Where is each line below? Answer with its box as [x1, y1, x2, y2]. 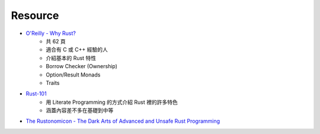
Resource [11, 9, 59, 22]
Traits [46, 79, 60, 86]
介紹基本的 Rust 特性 [46, 54, 97, 62]
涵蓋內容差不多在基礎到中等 [46, 107, 114, 114]
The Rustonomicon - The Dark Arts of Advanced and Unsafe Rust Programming [25, 117, 220, 125]
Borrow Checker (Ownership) [46, 63, 118, 70]
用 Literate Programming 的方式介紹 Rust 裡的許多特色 [46, 98, 178, 106]
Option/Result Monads [46, 71, 101, 78]
